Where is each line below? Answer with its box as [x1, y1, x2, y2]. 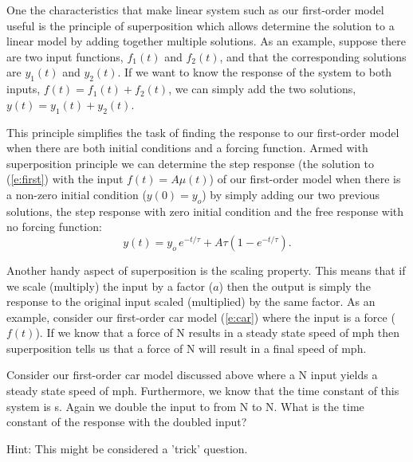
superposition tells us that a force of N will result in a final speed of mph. [6, 339, 367, 356]
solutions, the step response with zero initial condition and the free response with [6, 202, 404, 219]
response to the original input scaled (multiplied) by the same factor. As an [6, 293, 376, 310]
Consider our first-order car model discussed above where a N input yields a [6, 366, 378, 383]
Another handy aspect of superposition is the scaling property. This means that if [6, 261, 406, 278]
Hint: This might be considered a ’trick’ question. [6, 440, 248, 456]
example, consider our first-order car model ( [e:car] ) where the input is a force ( [6, 308, 395, 325]
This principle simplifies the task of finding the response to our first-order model [6, 123, 399, 140]
